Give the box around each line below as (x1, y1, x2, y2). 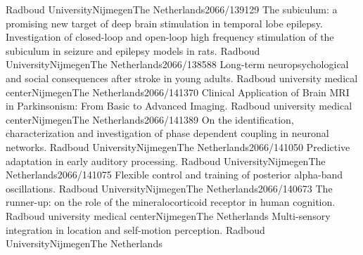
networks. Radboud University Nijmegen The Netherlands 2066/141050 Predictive (6, 139, 350, 154)
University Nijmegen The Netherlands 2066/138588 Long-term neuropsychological (6, 57, 349, 72)
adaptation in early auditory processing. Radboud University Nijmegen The (6, 153, 326, 168)
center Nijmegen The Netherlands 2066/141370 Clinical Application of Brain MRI (6, 84, 350, 99)
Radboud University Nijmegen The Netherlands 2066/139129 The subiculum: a (6, 2, 338, 16)
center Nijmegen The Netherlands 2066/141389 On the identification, (6, 112, 294, 126)
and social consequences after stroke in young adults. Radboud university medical (6, 70, 358, 85)
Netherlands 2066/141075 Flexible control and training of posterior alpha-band (6, 167, 343, 182)
